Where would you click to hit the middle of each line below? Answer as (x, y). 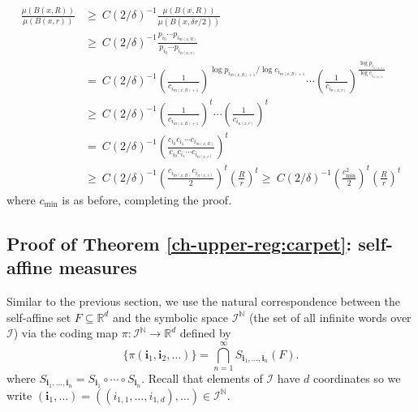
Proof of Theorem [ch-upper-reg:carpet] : (179, 243)
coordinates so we (357, 378)
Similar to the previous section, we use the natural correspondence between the (204, 300)
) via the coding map (66, 333)
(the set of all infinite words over (330, 317)
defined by (205, 333)
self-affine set (39, 317)
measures (98, 267)
